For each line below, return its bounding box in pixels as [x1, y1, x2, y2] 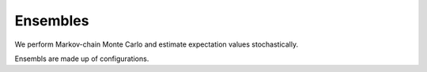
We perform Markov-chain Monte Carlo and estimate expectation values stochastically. [14, 40, 299, 49]
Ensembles [14, 12, 89, 29]
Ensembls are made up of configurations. [14, 54, 149, 63]
